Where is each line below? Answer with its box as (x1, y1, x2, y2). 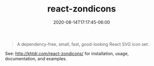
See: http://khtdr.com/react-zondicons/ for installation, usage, (5, 51, 129, 56)
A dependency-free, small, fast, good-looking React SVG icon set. (17, 41, 149, 47)
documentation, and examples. (5, 55, 67, 61)
